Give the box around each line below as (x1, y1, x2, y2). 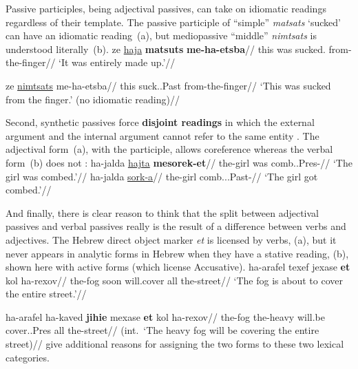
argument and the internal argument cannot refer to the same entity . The (6, 128, 319, 143)
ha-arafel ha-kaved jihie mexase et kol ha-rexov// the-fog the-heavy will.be (6, 309, 325, 324)
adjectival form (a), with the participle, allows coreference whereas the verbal (6, 142, 333, 156)
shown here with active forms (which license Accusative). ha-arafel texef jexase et (6, 260, 350, 274)
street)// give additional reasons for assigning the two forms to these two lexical (6, 337, 344, 351)
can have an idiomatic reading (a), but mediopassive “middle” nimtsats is (6, 28, 317, 43)
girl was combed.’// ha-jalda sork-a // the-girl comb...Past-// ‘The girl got (6, 169, 318, 183)
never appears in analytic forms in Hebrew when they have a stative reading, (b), (6, 246, 349, 260)
